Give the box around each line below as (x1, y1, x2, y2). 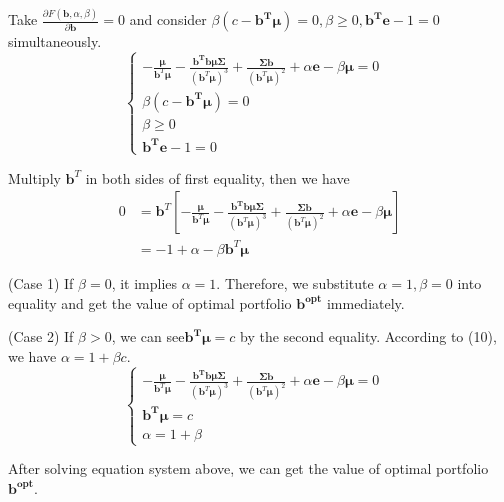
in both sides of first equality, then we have (85, 167, 350, 188)
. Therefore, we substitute (216, 272, 374, 293)
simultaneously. (8, 31, 102, 52)
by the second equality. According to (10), (240, 326, 497, 347)
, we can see (111, 326, 185, 347)
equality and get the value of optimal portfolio (8, 292, 292, 313)
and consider (129, 9, 207, 30)
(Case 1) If (8, 272, 74, 293)
